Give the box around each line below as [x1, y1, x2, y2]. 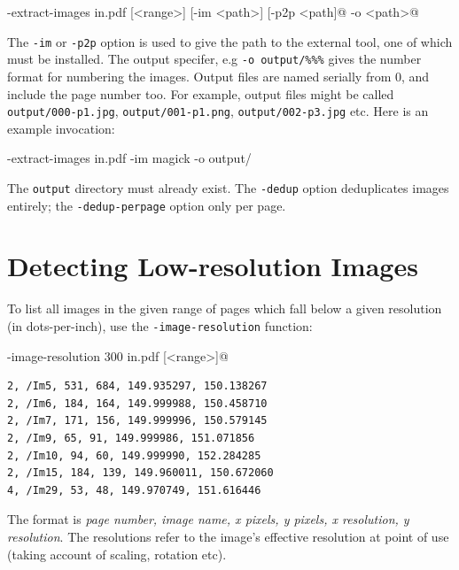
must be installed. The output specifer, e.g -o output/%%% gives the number [7, 50, 422, 68]
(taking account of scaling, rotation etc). [7, 544, 227, 563]
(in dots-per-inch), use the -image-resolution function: [7, 316, 313, 335]
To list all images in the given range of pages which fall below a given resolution [7, 299, 442, 318]
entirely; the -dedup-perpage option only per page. [7, 196, 286, 214]
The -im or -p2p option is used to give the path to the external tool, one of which [7, 32, 453, 50]
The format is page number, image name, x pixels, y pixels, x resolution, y [7, 510, 409, 528]
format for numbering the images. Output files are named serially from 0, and [7, 66, 430, 85]
